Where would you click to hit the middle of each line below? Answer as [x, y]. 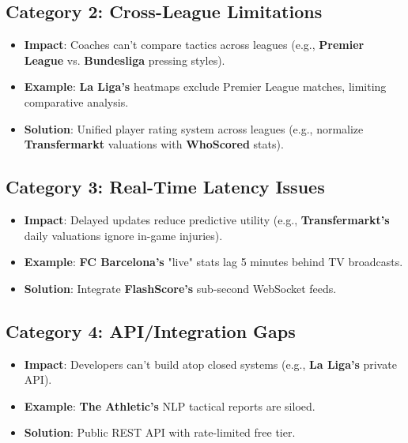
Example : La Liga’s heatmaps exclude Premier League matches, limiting [205, 86]
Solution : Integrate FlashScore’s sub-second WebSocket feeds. [180, 288]
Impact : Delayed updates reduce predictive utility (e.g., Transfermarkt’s [207, 219]
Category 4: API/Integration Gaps [151, 330]
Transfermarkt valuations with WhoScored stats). [154, 144]
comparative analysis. [76, 101]
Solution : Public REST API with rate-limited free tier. [160, 432]
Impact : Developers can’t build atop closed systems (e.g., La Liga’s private [210, 364]
